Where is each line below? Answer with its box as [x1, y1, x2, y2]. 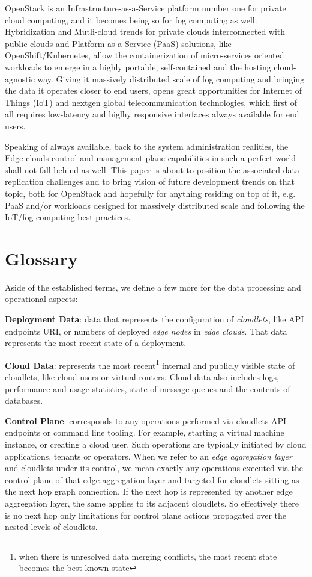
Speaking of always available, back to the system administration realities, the [5, 140, 289, 152]
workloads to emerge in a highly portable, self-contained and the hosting [5, 60, 271, 73]
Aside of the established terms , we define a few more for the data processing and [5, 280, 301, 293]
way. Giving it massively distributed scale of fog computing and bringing [37, 72, 305, 85]
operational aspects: [5, 292, 78, 305]
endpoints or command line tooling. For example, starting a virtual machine [5, 426, 284, 439]
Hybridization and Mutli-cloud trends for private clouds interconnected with [5, 25, 286, 38]
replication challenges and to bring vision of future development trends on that [5, 175, 295, 188]
